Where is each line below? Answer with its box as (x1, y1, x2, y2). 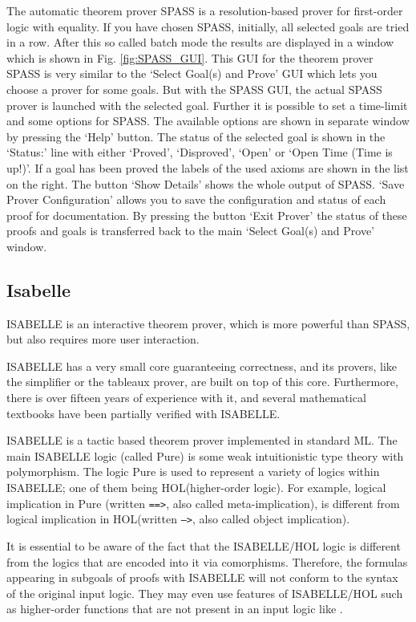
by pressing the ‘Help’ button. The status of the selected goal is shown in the (6, 128, 386, 144)
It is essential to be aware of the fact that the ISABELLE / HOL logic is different (6, 537, 401, 554)
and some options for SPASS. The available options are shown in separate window (6, 112, 410, 129)
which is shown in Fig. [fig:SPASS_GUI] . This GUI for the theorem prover (6, 49, 374, 66)
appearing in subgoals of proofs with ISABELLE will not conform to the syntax (6, 569, 398, 586)
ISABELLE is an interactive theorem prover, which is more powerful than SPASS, (6, 315, 410, 331)
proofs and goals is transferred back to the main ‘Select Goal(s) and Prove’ (6, 222, 374, 239)
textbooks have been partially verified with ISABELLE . (6, 405, 281, 421)
